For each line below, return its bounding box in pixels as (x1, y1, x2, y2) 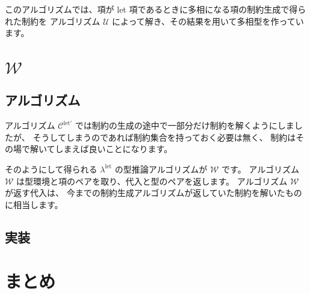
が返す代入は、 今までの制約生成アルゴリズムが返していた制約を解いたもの (5, 186, 302, 199)
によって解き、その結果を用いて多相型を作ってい (111, 14, 304, 27)
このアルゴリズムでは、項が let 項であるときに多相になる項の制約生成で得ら (5, 3, 306, 15)
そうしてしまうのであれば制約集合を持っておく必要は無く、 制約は (33, 130, 296, 143)
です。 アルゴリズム (222, 162, 299, 175)
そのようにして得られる (5, 162, 98, 175)
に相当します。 (5, 198, 63, 210)
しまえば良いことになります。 (55, 142, 173, 155)
